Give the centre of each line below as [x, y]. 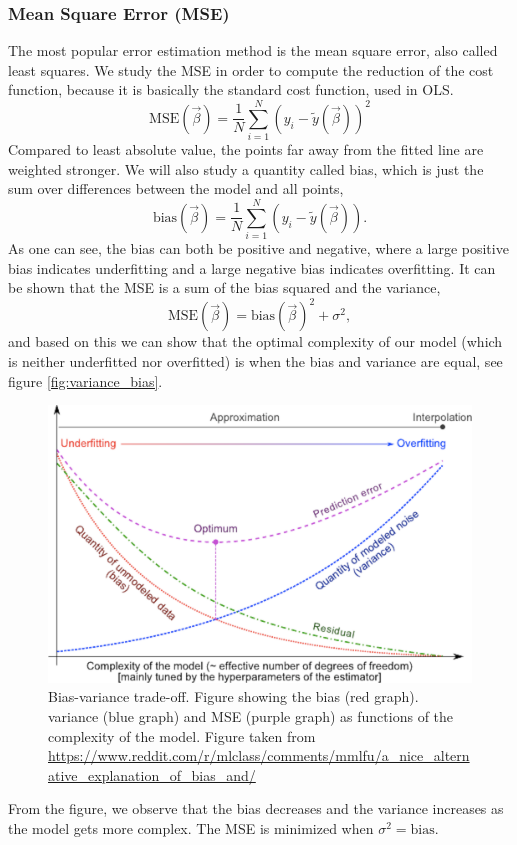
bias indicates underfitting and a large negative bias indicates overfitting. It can [252, 267]
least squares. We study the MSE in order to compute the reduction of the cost [251, 69]
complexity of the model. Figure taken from [182, 735]
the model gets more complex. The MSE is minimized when [191, 827]
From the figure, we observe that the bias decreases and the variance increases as [256, 808]
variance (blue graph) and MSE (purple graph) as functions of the [251, 715]
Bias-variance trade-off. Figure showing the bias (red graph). [233, 696]
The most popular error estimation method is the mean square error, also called [253, 50]
